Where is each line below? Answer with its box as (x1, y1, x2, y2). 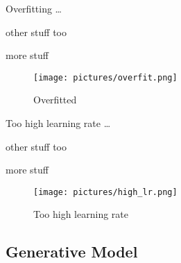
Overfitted (33, 92, 77, 107)
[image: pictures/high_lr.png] (33, 187, 178, 197)
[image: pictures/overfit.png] (33, 72, 178, 83)
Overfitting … (6, 1, 62, 15)
